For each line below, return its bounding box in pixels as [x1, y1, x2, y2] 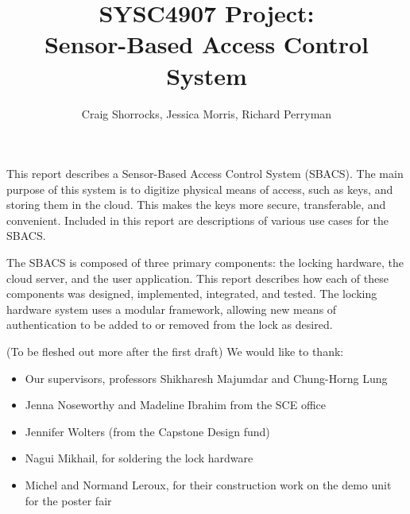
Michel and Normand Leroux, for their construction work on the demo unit [25, 477, 392, 493]
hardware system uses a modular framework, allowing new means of [6, 300, 337, 317]
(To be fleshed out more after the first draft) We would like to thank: [6, 343, 344, 360]
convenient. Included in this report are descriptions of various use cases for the [6, 211, 389, 228]
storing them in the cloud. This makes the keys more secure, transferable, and [6, 196, 386, 213]
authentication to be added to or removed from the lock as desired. [6, 316, 333, 333]
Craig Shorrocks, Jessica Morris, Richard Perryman [81, 105, 332, 122]
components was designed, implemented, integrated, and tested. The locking [6, 285, 377, 302]
